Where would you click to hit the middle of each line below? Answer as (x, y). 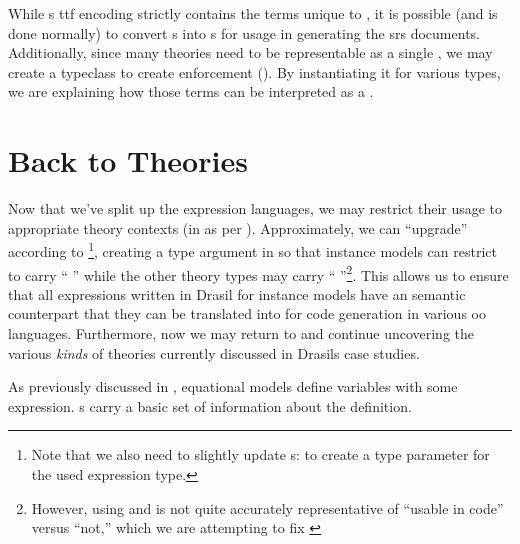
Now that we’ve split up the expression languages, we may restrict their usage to (255, 208)
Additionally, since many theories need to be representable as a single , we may (250, 52)
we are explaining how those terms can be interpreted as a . (191, 91)
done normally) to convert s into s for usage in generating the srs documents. (244, 32)
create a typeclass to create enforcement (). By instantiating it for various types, (254, 71)
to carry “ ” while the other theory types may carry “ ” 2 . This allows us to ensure (258, 273)
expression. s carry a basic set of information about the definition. (210, 405)
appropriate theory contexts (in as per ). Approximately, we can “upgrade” (238, 227)
